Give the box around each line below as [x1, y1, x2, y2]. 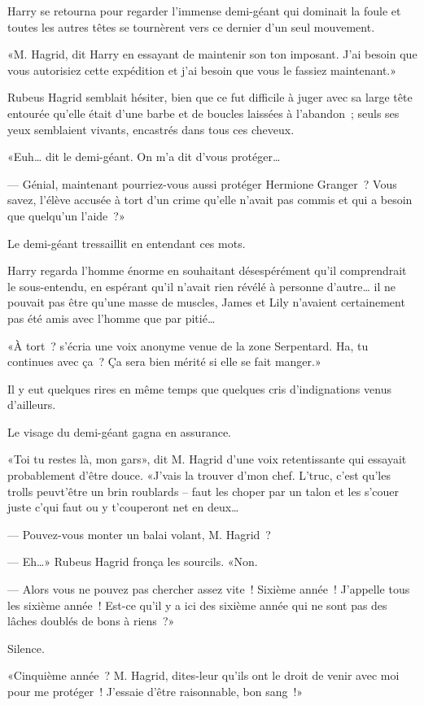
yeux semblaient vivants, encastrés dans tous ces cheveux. [7, 120, 295, 137]
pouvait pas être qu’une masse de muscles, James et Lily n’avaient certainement [7, 294, 405, 311]
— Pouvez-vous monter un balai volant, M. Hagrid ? [7, 525, 271, 542]
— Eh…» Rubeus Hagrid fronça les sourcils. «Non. [7, 553, 258, 570]
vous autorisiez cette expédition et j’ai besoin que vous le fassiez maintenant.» [7, 61, 397, 78]
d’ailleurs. [7, 396, 56, 413]
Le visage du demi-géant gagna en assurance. [7, 423, 231, 440]
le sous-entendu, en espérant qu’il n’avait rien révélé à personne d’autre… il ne [7, 277, 396, 294]
